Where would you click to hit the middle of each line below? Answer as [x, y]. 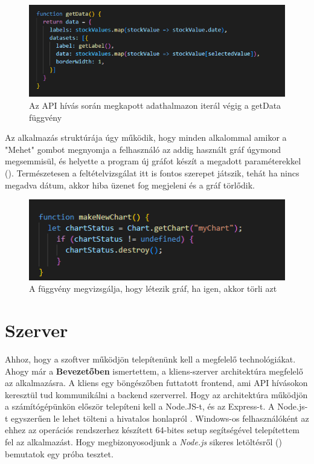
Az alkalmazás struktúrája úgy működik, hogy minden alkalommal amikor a [146, 137]
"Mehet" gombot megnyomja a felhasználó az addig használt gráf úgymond [143, 149]
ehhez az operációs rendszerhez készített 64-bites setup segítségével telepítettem [152, 430]
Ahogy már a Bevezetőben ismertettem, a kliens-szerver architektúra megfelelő [154, 371]
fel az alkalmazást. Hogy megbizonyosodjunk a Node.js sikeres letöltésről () [143, 442]
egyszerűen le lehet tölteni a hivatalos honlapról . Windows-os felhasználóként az [160, 418]
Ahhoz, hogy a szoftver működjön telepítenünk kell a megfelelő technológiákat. [150, 359]
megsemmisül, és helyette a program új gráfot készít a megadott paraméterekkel [153, 161]
